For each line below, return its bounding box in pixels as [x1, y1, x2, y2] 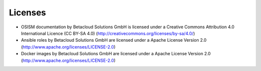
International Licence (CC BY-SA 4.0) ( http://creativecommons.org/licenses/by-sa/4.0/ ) [21, 30, 195, 36]
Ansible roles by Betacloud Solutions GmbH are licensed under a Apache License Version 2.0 [21, 37, 207, 43]
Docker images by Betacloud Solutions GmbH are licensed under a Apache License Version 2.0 [21, 51, 211, 57]
